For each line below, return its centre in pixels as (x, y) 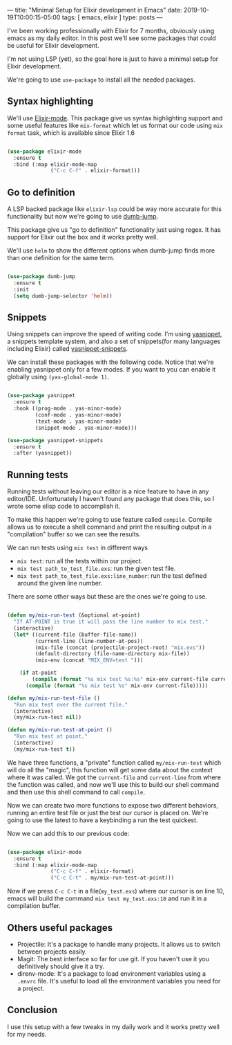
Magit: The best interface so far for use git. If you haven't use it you (113, 958)
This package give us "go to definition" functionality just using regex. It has (114, 230)
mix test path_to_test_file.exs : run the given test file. (96, 569)
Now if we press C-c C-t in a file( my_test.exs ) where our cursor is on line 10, (116, 891)
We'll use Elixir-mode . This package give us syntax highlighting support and (115, 118)
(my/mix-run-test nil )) (47, 718)
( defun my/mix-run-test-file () (54, 698)
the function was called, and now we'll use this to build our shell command (113, 784)
